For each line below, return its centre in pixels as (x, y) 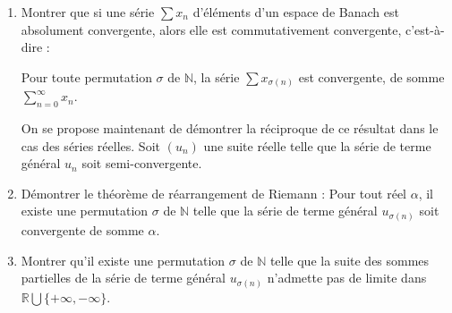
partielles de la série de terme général (123, 278)
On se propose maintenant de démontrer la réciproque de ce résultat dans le (230, 128)
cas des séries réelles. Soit (90, 145)
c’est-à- (425, 29)
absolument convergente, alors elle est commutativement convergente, (211, 29)
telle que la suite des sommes (350, 260)
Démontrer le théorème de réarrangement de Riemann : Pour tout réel (213, 193)
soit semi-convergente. (142, 163)
